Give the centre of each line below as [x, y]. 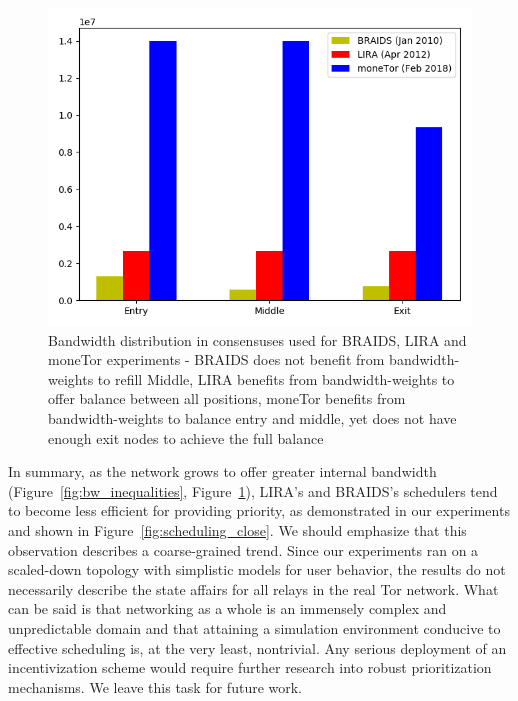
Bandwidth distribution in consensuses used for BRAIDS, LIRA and [257, 339]
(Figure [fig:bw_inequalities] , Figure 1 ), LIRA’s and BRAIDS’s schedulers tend [253, 490]
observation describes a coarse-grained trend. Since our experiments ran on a [243, 549]
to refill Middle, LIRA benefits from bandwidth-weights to [276, 378]
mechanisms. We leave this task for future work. [155, 686]
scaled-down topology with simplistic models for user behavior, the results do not [257, 569]
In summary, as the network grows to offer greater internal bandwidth [222, 471]
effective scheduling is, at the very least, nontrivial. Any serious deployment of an [257, 647]
